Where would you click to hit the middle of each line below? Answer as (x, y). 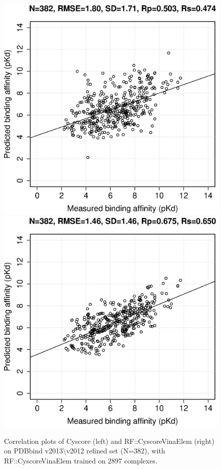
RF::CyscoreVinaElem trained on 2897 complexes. (81, 460)
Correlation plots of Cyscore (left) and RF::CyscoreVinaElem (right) (109, 441)
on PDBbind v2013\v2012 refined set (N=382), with (85, 451)
